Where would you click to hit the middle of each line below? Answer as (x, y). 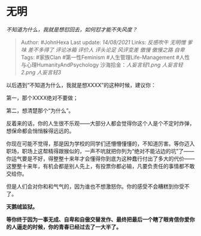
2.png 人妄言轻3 (41, 72)
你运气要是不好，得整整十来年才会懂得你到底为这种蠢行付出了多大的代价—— (100, 159)
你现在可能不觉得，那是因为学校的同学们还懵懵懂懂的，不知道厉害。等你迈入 (100, 144)
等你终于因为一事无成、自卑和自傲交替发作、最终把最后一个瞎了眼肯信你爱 (98, 219)
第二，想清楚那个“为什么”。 (40, 110)
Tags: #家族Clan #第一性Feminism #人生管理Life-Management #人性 (105, 57)
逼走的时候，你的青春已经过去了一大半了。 (69, 227)
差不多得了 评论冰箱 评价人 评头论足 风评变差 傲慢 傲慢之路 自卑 (106, 50)
